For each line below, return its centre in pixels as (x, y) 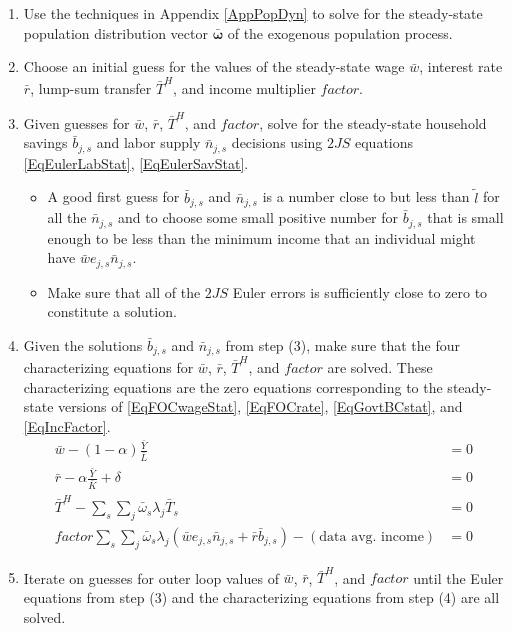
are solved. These (380, 366)
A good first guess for (113, 196)
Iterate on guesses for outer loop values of (151, 577)
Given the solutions (83, 344)
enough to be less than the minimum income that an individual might (261, 237)
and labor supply (148, 142)
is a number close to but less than (366, 196)
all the (67, 217)
